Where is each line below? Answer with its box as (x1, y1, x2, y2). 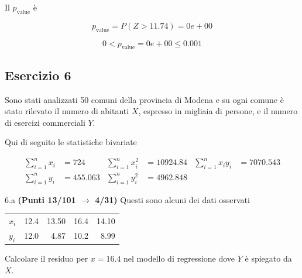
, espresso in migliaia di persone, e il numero (138, 105, 298, 117)
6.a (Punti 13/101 (5, 193, 76, 205)
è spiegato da (245, 252, 292, 265)
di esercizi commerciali (5, 116, 85, 128)
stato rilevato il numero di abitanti (5, 105, 129, 117)
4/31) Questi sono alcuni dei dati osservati (95, 193, 250, 205)
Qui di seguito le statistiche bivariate (5, 136, 137, 148)
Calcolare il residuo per (5, 252, 88, 265)
